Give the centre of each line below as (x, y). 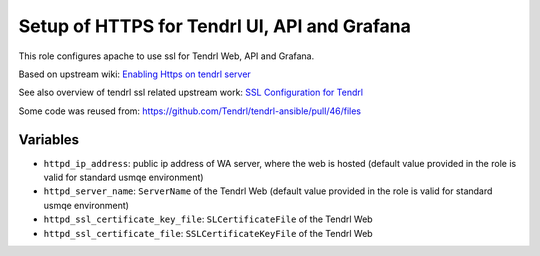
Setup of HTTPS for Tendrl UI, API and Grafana (215, 26)
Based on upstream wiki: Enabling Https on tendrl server (135, 74)
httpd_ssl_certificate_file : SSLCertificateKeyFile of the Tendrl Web (208, 233)
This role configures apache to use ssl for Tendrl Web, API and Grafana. (166, 56)
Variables (49, 139)
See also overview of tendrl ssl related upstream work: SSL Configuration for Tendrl (191, 92)
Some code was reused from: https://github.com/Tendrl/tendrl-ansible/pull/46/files (190, 111)
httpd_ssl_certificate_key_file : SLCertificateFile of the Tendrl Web (208, 219)
